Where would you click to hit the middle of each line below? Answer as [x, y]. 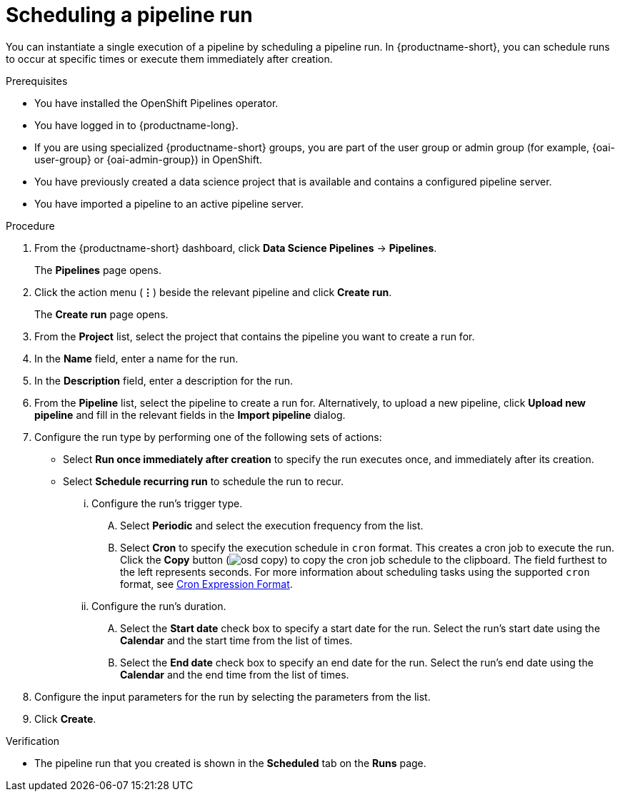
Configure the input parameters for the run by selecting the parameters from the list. [232, 696]
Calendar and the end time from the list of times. [235, 674]
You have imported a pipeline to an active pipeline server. [169, 203]
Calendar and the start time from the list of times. [236, 640]
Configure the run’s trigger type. [167, 503]
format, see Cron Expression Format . [206, 584]
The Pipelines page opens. [98, 270]
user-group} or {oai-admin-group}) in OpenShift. [149, 159]
